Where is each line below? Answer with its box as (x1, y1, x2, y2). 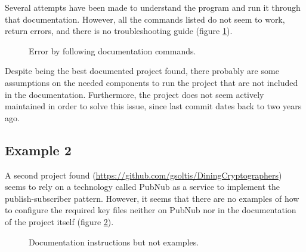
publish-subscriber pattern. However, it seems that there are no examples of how (5, 192, 299, 204)
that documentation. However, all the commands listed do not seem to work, (5, 13, 285, 25)
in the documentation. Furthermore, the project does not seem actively (5, 88, 264, 100)
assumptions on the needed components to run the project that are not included (5, 76, 298, 88)
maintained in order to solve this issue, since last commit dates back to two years (5, 100, 302, 112)
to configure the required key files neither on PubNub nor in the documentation (5, 204, 296, 216)
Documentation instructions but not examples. (29, 235, 199, 248)
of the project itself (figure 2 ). (5, 215, 114, 228)
